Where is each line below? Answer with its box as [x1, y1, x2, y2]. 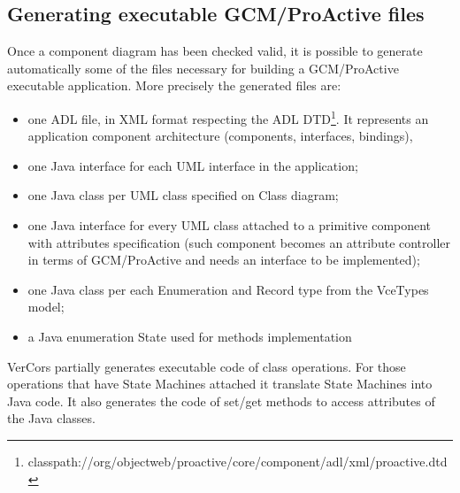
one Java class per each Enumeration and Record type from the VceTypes [27, 280, 429, 298]
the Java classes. [7, 409, 96, 428]
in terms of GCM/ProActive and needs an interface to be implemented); [27, 250, 420, 269]
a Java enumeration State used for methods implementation [27, 327, 352, 345]
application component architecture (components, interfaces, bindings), [27, 127, 413, 145]
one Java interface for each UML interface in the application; [27, 156, 358, 174]
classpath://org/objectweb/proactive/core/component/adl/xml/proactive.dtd [27, 451, 448, 470]
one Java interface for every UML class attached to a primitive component [27, 216, 432, 235]
